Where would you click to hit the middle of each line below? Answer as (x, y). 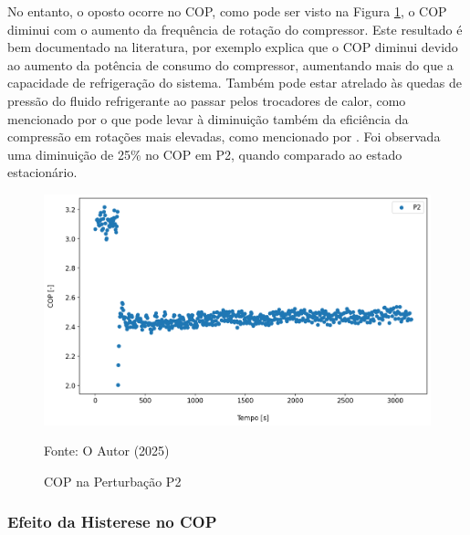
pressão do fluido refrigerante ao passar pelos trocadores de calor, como (207, 100)
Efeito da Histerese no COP (112, 522)
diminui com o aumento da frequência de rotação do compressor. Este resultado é (235, 29)
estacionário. (42, 172)
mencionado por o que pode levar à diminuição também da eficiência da (208, 118)
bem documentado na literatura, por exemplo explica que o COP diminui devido (233, 47)
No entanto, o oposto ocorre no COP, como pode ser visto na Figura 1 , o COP (227, 11)
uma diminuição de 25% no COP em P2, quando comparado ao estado (205, 154)
